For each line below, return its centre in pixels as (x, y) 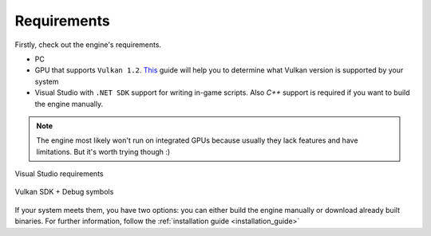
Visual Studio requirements (59, 174)
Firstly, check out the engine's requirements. (88, 45)
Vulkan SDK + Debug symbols (64, 192)
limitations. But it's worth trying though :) (103, 151)
